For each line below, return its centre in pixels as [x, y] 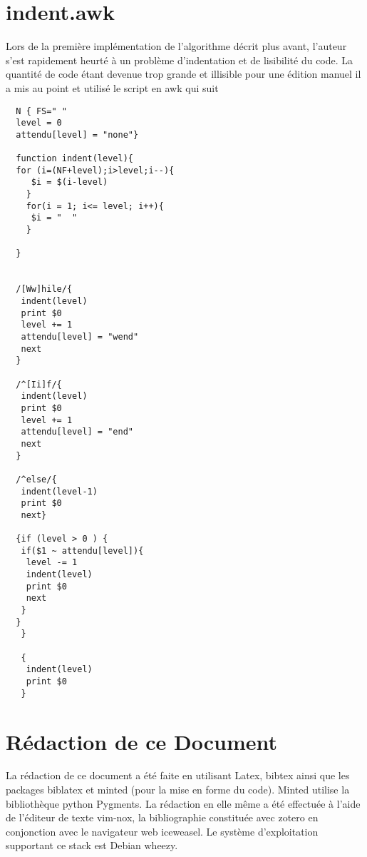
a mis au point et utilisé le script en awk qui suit [112, 87]
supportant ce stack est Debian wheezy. [92, 845]
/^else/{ [36, 479]
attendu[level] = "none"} [77, 135]
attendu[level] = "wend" [80, 336]
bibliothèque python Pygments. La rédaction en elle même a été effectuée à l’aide [183, 803]
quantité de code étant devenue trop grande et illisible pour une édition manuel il [183, 74]
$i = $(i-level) [69, 182]
